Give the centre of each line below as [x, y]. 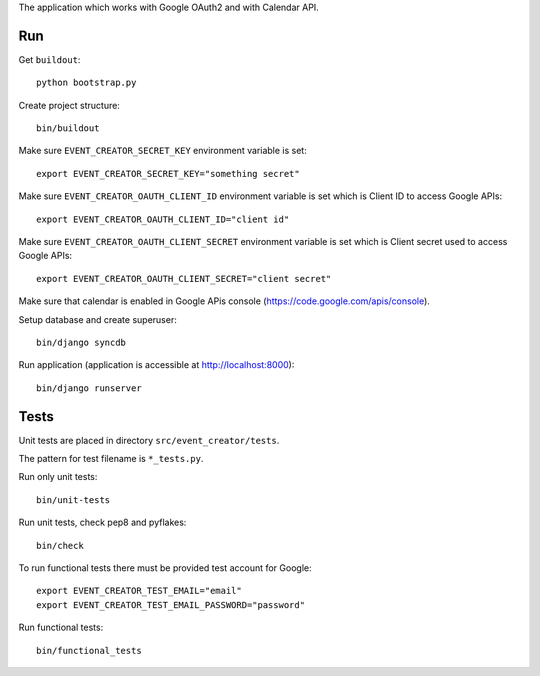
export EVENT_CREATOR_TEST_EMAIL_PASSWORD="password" [170, 604]
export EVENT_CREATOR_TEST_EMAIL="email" [139, 591]
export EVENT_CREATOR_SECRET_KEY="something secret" [168, 173]
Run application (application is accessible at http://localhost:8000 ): [156, 365]
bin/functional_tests [89, 650]
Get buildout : [49, 59]
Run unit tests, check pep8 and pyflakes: [102, 522]
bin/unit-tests [73, 499]
